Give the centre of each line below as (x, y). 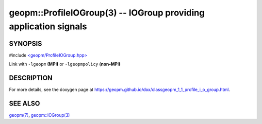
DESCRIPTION (31, 78)
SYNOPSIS (25, 44)
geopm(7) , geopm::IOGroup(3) (40, 115)
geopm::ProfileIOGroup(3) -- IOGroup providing (107, 13)
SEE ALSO (25, 103)
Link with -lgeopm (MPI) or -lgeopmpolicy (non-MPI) (65, 64)
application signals (48, 26)
